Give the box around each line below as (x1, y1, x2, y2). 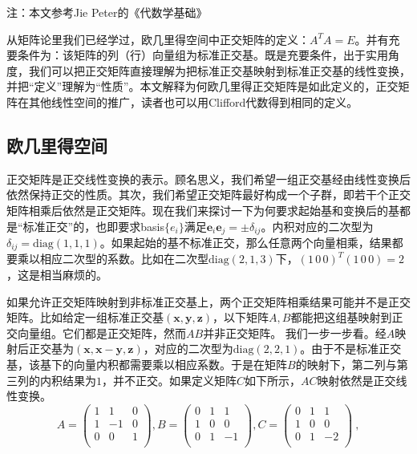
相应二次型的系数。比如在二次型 (39, 250, 208, 267)
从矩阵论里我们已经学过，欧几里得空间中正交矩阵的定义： (6, 30, 310, 47)
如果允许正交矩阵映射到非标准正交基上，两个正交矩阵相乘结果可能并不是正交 (6, 293, 411, 310)
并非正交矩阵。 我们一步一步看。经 (203, 324, 387, 341)
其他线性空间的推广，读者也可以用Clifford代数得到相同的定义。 (28, 93, 358, 110)
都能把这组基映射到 (290, 309, 392, 326)
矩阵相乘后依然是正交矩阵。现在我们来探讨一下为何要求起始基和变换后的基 (6, 201, 399, 218)
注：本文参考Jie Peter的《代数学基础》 (6, 4, 208, 20)
